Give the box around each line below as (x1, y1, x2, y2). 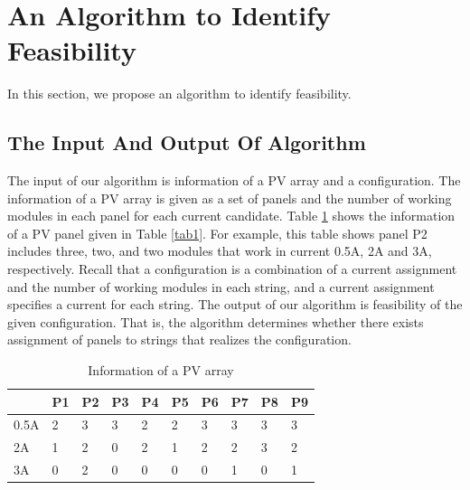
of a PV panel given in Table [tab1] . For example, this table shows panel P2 (7, 223, 428, 242)
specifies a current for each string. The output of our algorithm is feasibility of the (7, 295, 463, 314)
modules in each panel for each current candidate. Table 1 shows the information (7, 206, 456, 225)
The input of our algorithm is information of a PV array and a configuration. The (7, 171, 461, 190)
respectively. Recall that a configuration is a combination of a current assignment (7, 259, 457, 278)
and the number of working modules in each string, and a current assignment (7, 277, 435, 296)
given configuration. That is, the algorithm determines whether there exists (7, 312, 424, 331)
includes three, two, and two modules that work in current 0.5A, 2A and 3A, (7, 241, 432, 260)
